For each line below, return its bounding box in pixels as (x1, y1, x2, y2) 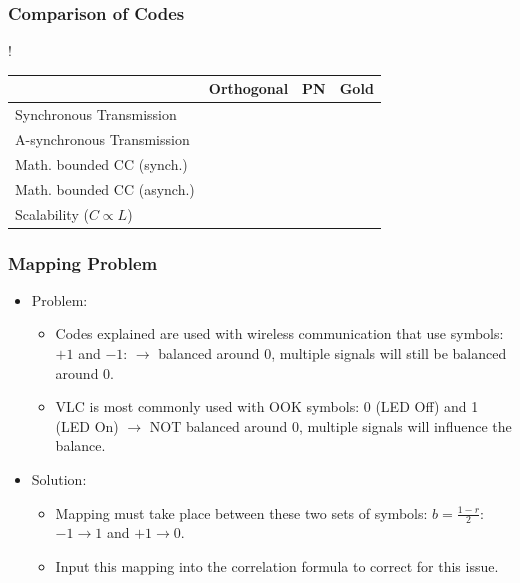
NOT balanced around (149, 415, 288, 436)
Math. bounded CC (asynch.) (15, 178, 195, 199)
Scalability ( (15, 203, 89, 224)
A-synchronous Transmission (15, 129, 190, 149)
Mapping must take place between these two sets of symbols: (55, 502, 428, 523)
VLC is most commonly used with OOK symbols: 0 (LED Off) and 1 (55, 396, 479, 417)
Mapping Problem (8, 250, 158, 275)
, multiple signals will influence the (298, 415, 512, 436)
